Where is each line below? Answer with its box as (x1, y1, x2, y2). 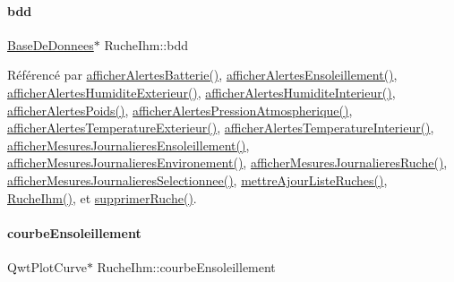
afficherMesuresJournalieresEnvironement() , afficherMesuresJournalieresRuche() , (7, 153, 448, 172)
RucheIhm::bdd (104, 35, 188, 54)
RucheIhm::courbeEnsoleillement (97, 257, 276, 276)
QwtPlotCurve (7, 257, 87, 276)
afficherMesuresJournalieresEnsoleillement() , (7, 135, 250, 154)
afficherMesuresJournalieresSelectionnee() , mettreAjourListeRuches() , (7, 170, 388, 189)
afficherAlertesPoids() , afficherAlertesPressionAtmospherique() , (7, 100, 353, 119)
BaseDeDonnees (7, 35, 94, 54)
